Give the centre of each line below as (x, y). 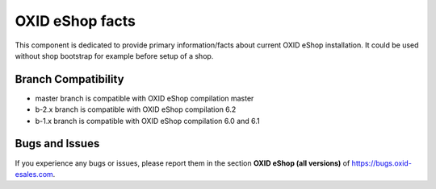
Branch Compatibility (69, 79)
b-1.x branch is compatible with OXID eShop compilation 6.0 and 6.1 (147, 121)
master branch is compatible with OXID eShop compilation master (145, 98)
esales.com (34, 174)
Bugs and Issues (57, 144)
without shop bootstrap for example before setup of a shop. (114, 55)
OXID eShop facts (75, 21)
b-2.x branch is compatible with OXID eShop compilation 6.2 (136, 109)
